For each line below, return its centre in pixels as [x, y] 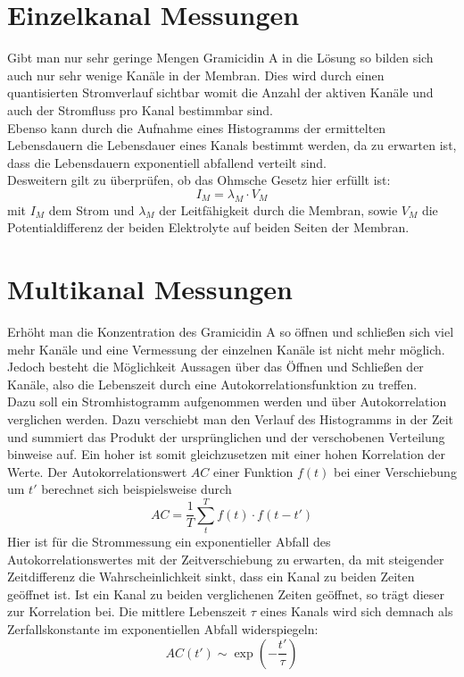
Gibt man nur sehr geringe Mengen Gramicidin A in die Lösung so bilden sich [220, 58]
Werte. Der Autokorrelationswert [97, 471]
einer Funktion [253, 471]
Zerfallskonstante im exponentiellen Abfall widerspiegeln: [163, 629]
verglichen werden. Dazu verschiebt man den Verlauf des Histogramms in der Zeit [231, 418]
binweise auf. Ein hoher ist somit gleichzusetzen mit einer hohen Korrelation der [227, 454]
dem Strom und [91, 209]
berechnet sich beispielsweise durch [137, 489]
